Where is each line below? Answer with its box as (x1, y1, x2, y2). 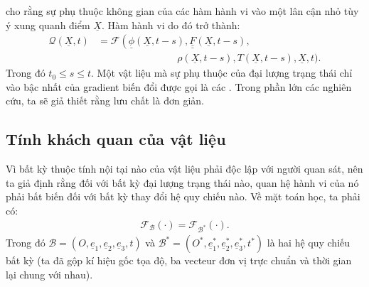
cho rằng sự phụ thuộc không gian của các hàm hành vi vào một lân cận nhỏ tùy (6, 4, 359, 18)
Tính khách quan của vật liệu (6, 128, 226, 150)
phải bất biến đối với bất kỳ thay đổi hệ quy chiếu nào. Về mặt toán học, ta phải (6, 189, 360, 204)
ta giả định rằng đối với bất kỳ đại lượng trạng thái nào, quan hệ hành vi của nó (6, 175, 359, 190)
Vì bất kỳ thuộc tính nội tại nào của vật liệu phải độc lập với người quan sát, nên (6, 161, 363, 176)
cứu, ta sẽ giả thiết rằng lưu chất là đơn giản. (6, 93, 204, 108)
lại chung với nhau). (6, 266, 93, 281)
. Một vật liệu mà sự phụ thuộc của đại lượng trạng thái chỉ (91, 65, 353, 80)
